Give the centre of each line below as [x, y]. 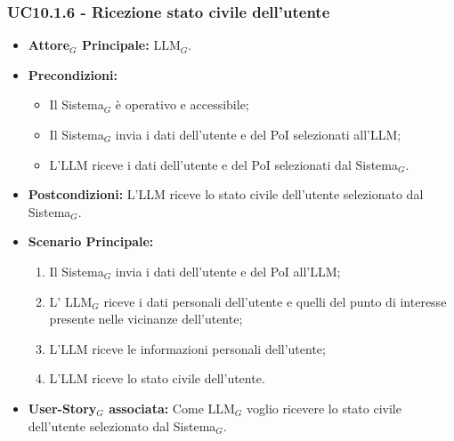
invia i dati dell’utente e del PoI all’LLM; [228, 271]
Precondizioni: [73, 74]
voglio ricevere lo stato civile [324, 408]
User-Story [62, 408]
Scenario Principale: [91, 241]
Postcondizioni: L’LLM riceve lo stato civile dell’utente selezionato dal [226, 194]
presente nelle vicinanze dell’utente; [146, 319]
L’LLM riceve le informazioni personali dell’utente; [187, 348]
